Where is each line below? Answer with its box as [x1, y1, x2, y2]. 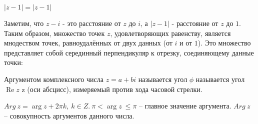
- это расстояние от [62, 18, 121, 28]
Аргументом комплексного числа [4, 73, 103, 84]
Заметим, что [4, 18, 44, 28]
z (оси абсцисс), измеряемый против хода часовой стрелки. [21, 83, 202, 94]
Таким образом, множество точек [4, 27, 105, 38]
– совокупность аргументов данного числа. [4, 110, 134, 120]
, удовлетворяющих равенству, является [110, 27, 231, 38]
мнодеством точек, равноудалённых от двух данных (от [4, 37, 172, 48]
